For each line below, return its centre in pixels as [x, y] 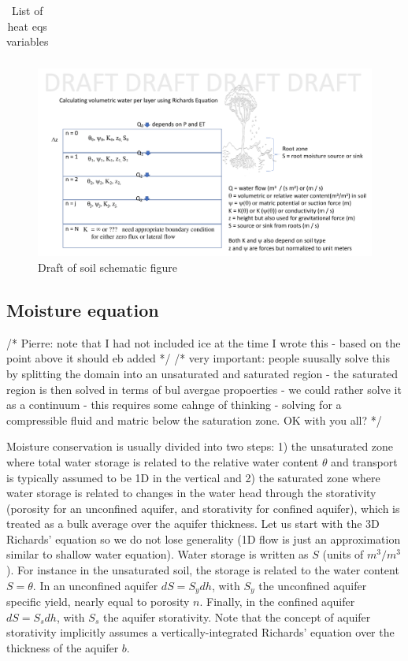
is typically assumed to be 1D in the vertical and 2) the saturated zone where [193, 477]
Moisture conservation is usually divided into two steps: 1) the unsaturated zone [200, 446]
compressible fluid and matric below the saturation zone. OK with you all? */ [194, 420]
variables [28, 41]
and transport [364, 461]
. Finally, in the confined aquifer [277, 602]
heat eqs [27, 26]
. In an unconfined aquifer [95, 585]
